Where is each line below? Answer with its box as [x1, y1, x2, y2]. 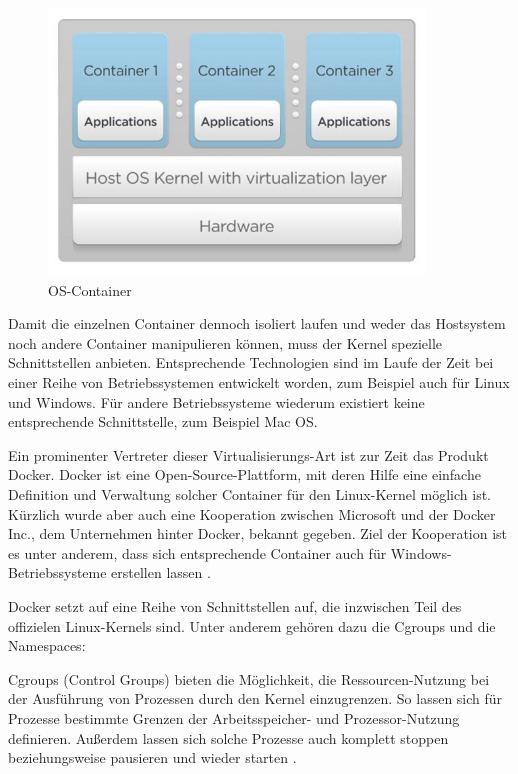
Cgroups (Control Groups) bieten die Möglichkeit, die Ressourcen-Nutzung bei [8, 668, 490, 689]
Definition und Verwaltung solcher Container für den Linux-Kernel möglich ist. [8, 484, 492, 505]
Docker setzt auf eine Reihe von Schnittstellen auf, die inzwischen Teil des [8, 595, 462, 616]
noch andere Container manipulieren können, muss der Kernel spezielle [8, 332, 443, 353]
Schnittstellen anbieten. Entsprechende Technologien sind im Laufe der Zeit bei [8, 352, 494, 373]
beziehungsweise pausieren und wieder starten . [8, 747, 297, 768]
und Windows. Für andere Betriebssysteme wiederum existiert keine [8, 391, 425, 412]
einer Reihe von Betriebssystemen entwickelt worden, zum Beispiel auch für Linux [8, 372, 510, 393]
